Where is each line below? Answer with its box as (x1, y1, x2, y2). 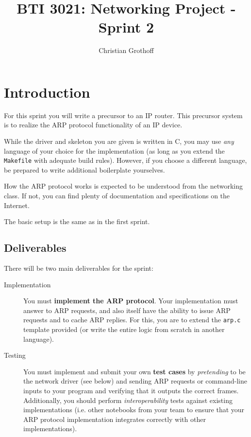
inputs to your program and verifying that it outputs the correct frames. (23, 385, 239, 396)
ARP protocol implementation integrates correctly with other (23, 414, 206, 424)
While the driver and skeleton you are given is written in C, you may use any (4, 136, 234, 146)
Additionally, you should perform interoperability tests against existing (23, 395, 233, 405)
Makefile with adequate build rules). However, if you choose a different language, (4, 155, 247, 165)
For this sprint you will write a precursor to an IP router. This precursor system (4, 110, 243, 120)
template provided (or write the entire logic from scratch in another (23, 324, 225, 334)
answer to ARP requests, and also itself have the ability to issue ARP (23, 305, 231, 315)
